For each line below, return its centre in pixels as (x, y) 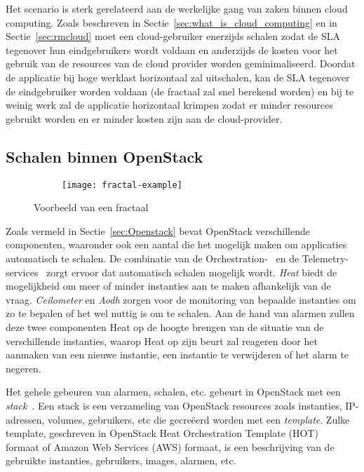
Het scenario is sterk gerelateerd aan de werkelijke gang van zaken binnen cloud (177, 8)
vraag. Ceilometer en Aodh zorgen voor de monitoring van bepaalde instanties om (181, 299)
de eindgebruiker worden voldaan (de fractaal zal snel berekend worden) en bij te (180, 91)
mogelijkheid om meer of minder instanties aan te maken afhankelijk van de (168, 286)
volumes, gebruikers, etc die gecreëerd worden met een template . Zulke (199, 419)
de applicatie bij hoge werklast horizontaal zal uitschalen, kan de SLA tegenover (178, 77)
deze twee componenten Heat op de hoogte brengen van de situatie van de (165, 326)
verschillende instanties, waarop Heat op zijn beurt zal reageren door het (162, 340)
